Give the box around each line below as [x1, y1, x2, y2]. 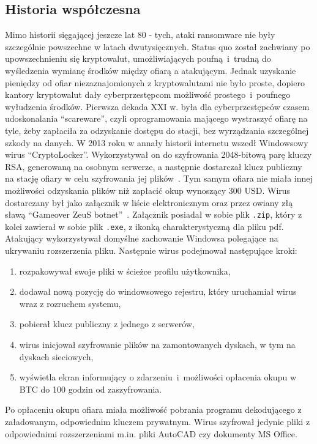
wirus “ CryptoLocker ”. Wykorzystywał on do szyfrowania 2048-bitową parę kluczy [5, 148, 312, 161]
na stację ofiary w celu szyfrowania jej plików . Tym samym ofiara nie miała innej [5, 172, 313, 185]
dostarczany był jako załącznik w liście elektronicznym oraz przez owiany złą [5, 196, 293, 209]
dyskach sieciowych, [19, 350, 94, 363]
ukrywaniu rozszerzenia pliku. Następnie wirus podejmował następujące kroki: [5, 244, 297, 257]
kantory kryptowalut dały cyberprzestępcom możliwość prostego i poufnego [5, 88, 291, 101]
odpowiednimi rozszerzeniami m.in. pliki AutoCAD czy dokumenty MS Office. [5, 427, 297, 440]
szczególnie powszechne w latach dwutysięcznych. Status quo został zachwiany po [5, 40, 310, 53]
